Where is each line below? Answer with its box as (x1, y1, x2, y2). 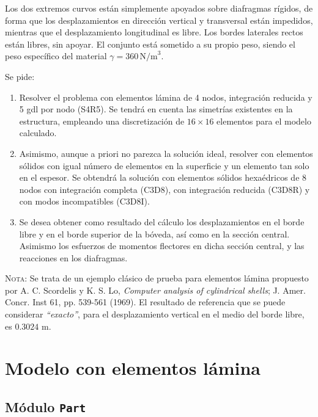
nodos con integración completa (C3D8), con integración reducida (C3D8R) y (19, 183, 310, 195)
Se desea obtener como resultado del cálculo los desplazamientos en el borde (19, 215, 305, 228)
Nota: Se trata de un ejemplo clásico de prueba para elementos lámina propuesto (5, 272, 309, 285)
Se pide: (5, 70, 35, 82)
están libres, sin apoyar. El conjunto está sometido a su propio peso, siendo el (5, 37, 295, 50)
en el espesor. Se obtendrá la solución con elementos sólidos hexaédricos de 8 (19, 171, 307, 184)
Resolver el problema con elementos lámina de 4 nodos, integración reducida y (19, 90, 312, 103)
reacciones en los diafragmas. (19, 251, 128, 264)
